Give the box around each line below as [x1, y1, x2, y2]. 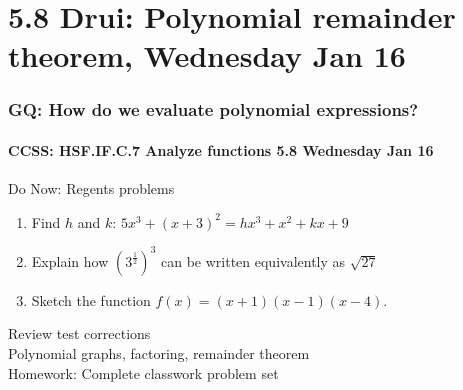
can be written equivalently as [161, 250, 346, 271]
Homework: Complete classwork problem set [8, 362, 279, 383]
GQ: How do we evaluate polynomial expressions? [8, 97, 419, 122]
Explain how [31, 250, 109, 271]
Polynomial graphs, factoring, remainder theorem [8, 343, 310, 364]
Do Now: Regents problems [8, 178, 175, 199]
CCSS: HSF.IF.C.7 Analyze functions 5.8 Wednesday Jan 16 [8, 140, 434, 160]
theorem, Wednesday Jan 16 [8, 35, 406, 76]
